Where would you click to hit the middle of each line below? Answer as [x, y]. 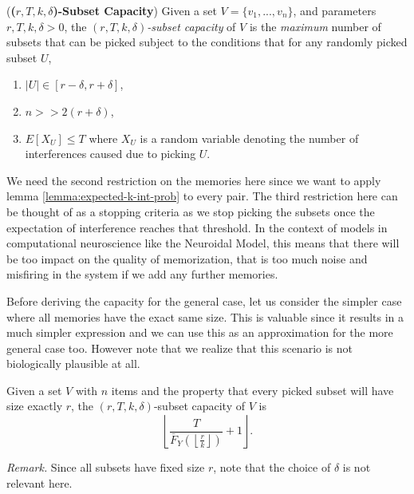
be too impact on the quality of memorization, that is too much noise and [187, 258]
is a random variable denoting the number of [249, 138]
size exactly [35, 406]
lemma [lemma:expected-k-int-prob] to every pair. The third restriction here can [202, 196]
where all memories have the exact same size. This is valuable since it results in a [205, 316]
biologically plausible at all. [73, 364]
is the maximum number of [315, 26]
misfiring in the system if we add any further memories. [142, 274]
